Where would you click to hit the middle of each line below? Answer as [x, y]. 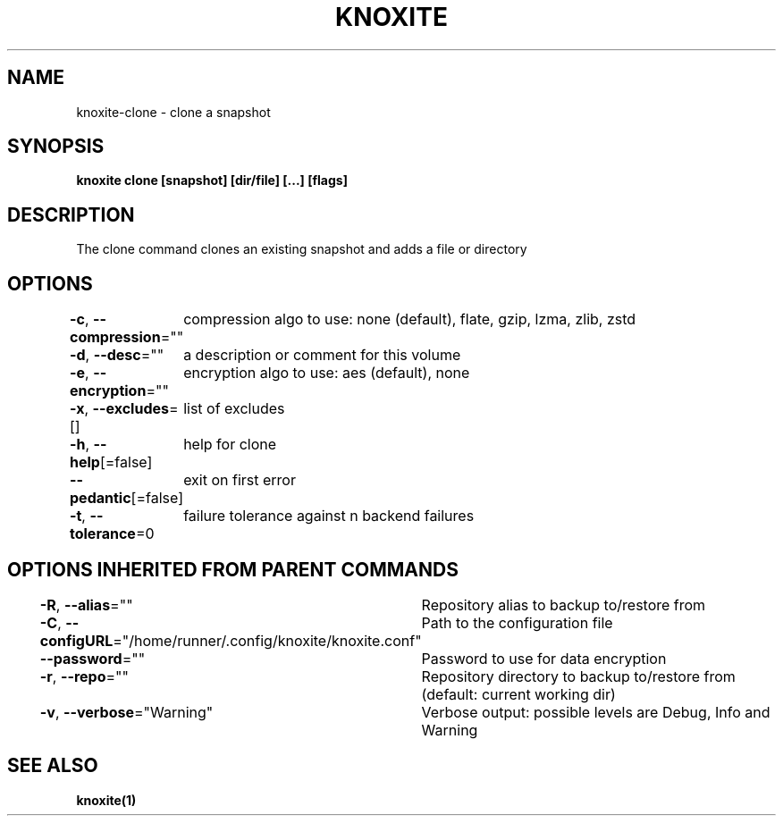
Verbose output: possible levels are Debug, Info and [596, 712]
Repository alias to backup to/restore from [564, 605]
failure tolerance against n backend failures [329, 516]
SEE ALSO [53, 766]
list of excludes [234, 409]
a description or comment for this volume [322, 355]
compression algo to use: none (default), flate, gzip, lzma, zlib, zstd [410, 319]
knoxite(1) [106, 800]
